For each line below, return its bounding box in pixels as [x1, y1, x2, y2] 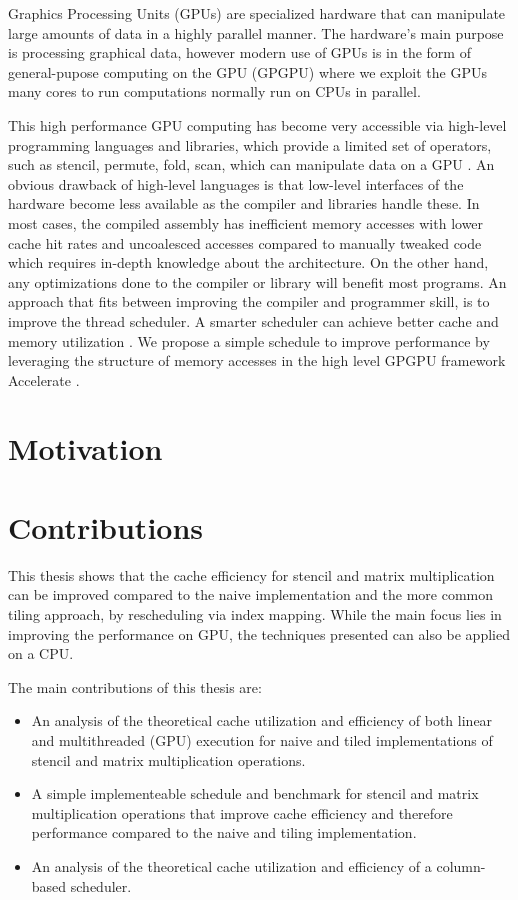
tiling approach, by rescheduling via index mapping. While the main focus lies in [8, 603, 502, 624]
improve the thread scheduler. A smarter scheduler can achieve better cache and [8, 310, 499, 331]
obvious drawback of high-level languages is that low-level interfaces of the [8, 173, 464, 194]
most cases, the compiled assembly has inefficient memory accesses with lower [8, 212, 484, 233]
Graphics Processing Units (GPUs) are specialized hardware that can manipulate [8, 3, 506, 23]
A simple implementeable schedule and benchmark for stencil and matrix [31, 783, 479, 804]
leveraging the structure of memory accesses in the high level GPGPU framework [8, 350, 506, 371]
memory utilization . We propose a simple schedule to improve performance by [8, 330, 490, 351]
